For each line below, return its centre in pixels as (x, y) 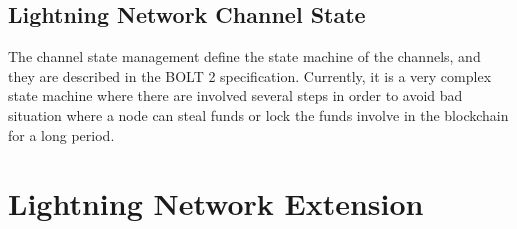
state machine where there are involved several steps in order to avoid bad (235, 95)
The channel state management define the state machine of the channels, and (244, 56)
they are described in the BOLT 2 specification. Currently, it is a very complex (250, 75)
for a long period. (61, 134)
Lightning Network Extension (216, 203)
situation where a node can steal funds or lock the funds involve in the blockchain (258, 114)
